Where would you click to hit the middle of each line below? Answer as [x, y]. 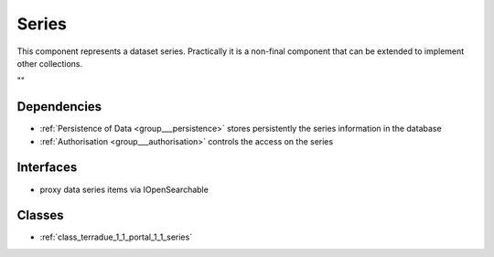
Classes [40, 215]
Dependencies [59, 107]
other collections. [50, 63]
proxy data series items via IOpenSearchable [124, 189]
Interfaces [47, 168]
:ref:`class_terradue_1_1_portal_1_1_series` [116, 237]
